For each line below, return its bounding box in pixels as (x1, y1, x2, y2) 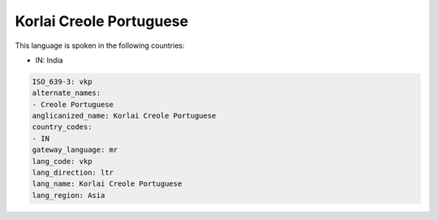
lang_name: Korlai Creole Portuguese (32, 179, 182, 188)
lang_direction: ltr (32, 168, 114, 178)
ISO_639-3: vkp (32, 77, 92, 86)
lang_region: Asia (32, 191, 105, 200)
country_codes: (32, 123, 92, 132)
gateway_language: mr (32, 145, 118, 154)
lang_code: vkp (32, 157, 92, 166)
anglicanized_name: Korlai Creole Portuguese (32, 111, 217, 121)
